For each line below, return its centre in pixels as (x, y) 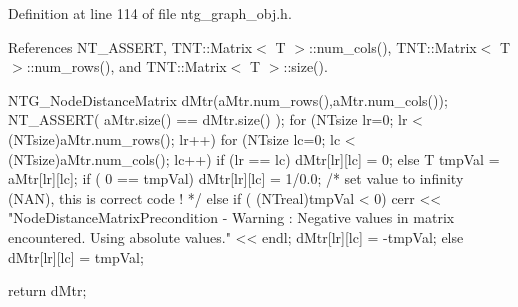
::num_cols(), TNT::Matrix (392, 46)
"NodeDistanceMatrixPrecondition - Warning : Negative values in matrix (231, 217)
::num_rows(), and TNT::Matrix (126, 66)
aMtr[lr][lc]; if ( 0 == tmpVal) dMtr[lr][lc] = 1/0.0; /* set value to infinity (236, 178)
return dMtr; (47, 290)
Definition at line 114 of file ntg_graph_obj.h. (150, 13)
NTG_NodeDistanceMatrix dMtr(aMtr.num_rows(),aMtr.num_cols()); (228, 99)
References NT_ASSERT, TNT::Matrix (130, 46)
